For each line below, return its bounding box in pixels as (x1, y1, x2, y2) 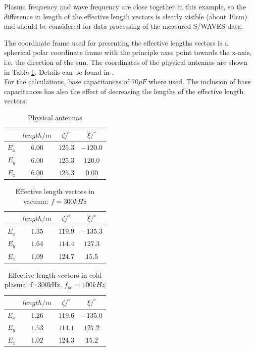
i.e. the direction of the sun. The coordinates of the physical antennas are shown (4, 56, 248, 67)
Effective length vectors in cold (8, 269, 102, 280)
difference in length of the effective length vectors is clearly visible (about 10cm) (4, 11, 248, 21)
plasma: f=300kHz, (4, 279, 62, 290)
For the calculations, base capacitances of (4, 76, 129, 87)
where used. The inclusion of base (149, 76, 251, 87)
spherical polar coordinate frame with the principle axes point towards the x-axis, (4, 47, 252, 57)
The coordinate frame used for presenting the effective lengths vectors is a (4, 37, 228, 48)
